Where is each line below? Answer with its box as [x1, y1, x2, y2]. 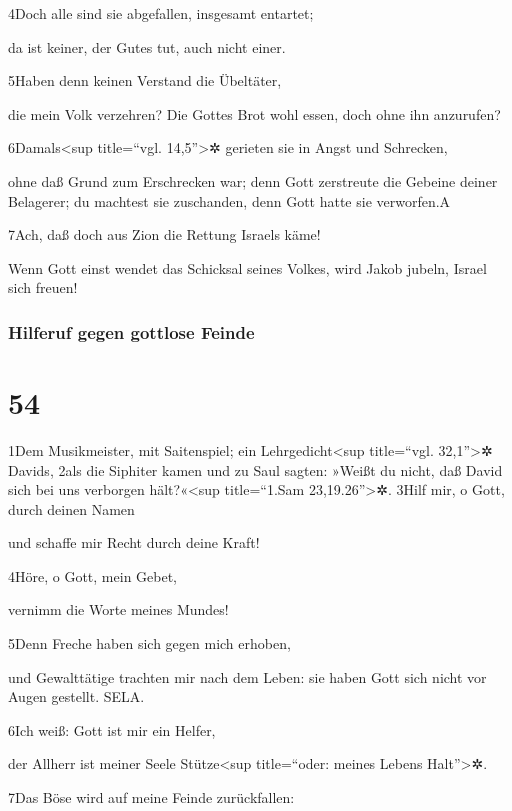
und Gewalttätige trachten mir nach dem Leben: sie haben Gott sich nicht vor [8, 666, 487, 687]
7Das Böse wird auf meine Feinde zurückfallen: [8, 787, 295, 808]
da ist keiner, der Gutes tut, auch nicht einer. [8, 36, 286, 57]
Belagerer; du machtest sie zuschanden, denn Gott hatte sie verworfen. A [8, 190, 451, 211]
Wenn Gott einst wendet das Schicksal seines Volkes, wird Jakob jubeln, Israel [8, 257, 487, 278]
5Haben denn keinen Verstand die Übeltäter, [8, 70, 282, 91]
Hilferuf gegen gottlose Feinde [8, 319, 255, 344]
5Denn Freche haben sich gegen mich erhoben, [8, 633, 291, 654]
